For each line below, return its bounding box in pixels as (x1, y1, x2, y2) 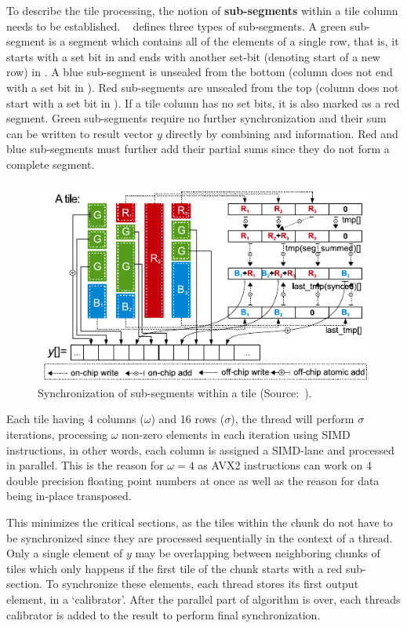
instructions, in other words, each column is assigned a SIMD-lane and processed (6, 441, 394, 458)
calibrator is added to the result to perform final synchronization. (6, 606, 321, 623)
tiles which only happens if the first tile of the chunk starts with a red (6, 560, 343, 576)
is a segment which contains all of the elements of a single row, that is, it (49, 33, 399, 49)
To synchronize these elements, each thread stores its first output (45, 575, 359, 592)
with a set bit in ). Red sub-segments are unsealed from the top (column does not (6, 78, 399, 95)
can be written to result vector (6, 125, 154, 141)
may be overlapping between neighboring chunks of (135, 545, 380, 561)
